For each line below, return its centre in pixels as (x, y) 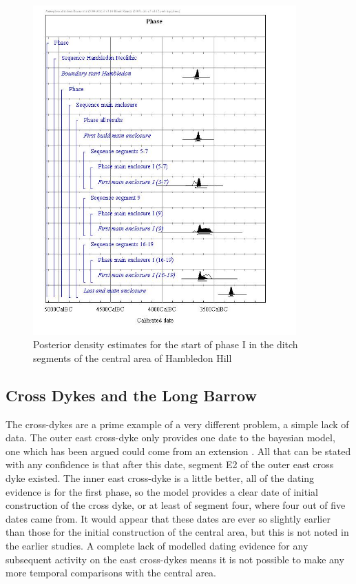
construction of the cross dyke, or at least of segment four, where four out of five (176, 505)
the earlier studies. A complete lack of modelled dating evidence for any (157, 545)
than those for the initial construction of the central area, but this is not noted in (177, 532)
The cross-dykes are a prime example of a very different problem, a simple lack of (177, 424)
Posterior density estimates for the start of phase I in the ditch (166, 344)
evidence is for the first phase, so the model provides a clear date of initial (162, 491)
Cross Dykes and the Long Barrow (131, 395)
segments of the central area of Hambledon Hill (133, 358)
